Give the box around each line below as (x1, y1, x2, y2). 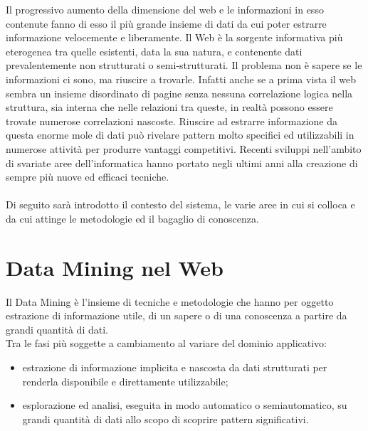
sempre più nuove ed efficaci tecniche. (6, 169, 169, 184)
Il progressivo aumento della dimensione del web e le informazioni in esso (6, 2, 324, 16)
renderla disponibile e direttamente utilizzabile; (22, 373, 228, 388)
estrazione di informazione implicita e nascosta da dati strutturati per (22, 360, 327, 374)
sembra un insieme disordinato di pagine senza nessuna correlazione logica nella (6, 85, 353, 100)
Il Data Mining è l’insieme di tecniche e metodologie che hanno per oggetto (6, 294, 334, 309)
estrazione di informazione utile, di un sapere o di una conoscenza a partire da (6, 308, 347, 323)
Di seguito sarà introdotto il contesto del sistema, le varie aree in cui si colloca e (6, 197, 355, 212)
